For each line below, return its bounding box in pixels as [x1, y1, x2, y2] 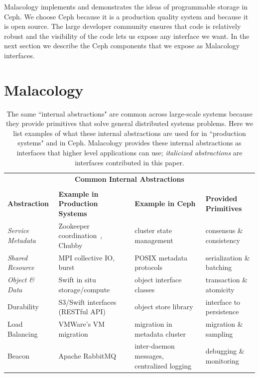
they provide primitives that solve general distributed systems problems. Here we [5, 118, 254, 128]
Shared [7, 252, 28, 262]
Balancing [7, 328, 38, 339]
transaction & [205, 274, 248, 285]
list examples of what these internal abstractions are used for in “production [13, 127, 246, 138]
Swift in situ [58, 274, 96, 285]
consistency [205, 235, 240, 246]
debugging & [205, 346, 245, 356]
